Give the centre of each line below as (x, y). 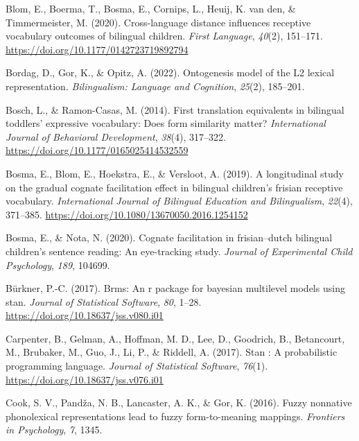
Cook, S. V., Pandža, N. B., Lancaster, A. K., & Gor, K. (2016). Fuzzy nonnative (179, 403)
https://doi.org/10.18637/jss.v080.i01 (85, 315)
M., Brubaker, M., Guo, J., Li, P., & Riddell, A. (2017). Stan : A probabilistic (172, 352)
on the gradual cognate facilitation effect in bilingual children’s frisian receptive (174, 187)
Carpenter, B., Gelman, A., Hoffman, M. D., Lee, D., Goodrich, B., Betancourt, (175, 338)
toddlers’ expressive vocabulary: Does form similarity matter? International (166, 123)
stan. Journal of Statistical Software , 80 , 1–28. (104, 301)
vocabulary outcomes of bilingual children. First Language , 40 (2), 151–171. (164, 36)
